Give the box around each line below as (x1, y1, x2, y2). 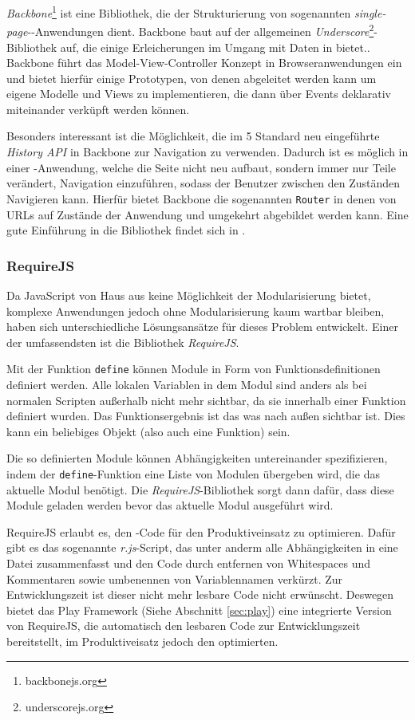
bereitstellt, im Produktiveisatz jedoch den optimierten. (6, 632, 279, 649)
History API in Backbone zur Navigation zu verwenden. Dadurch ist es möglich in (6, 144, 409, 160)
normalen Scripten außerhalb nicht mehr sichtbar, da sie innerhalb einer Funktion (6, 391, 406, 408)
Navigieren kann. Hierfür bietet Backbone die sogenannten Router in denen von (6, 190, 397, 207)
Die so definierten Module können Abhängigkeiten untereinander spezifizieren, (6, 450, 388, 466)
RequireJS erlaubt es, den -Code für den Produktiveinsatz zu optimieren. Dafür (6, 523, 396, 540)
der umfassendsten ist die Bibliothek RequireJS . (6, 333, 239, 350)
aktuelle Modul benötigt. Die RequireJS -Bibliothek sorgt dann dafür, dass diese (6, 481, 394, 498)
